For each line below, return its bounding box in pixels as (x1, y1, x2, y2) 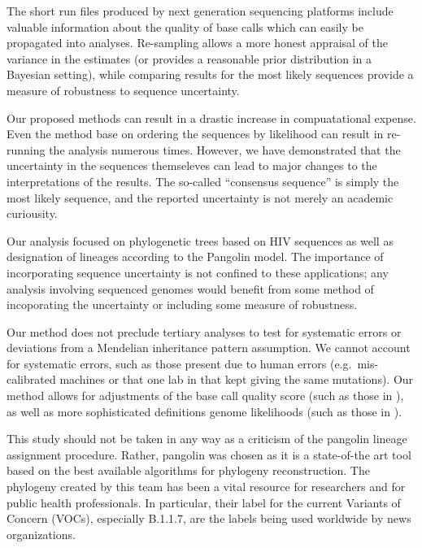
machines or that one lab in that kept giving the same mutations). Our (59, 371, 414, 388)
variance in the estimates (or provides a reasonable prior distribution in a (7, 50, 372, 67)
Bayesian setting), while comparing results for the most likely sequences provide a (7, 66, 414, 83)
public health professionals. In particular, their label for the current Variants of (7, 494, 401, 511)
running (7, 141, 46, 158)
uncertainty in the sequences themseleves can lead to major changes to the (7, 157, 377, 174)
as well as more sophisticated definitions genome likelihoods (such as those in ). (7, 402, 402, 420)
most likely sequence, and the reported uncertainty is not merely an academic (7, 189, 394, 206)
